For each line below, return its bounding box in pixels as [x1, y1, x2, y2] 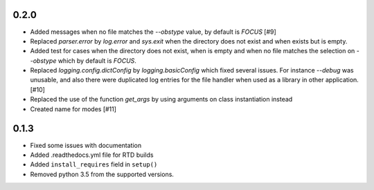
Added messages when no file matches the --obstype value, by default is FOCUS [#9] [30, 28, 276, 36]
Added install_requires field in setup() [30, 160, 158, 169]
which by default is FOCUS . [57, 56, 136, 65]
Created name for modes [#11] [30, 104, 117, 113]
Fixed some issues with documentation [30, 141, 142, 149]
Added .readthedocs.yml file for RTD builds [30, 151, 154, 159]
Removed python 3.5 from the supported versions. [30, 170, 175, 178]
